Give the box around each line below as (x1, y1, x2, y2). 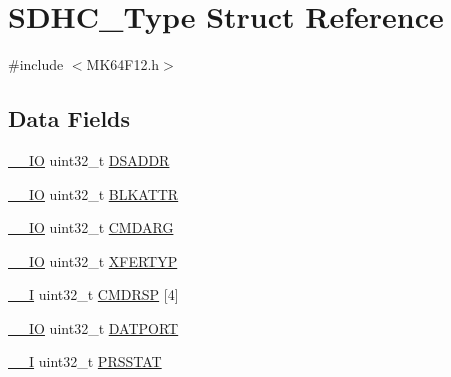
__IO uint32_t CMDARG (8, 217, 174, 238)
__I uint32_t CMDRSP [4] (8, 284, 179, 305)
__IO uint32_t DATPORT (8, 317, 179, 338)
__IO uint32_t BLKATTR (8, 183, 179, 204)
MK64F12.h (86, 54, 160, 75)
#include (8, 54, 64, 75)
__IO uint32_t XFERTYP (8, 250, 178, 271)
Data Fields (8, 103, 131, 134)
